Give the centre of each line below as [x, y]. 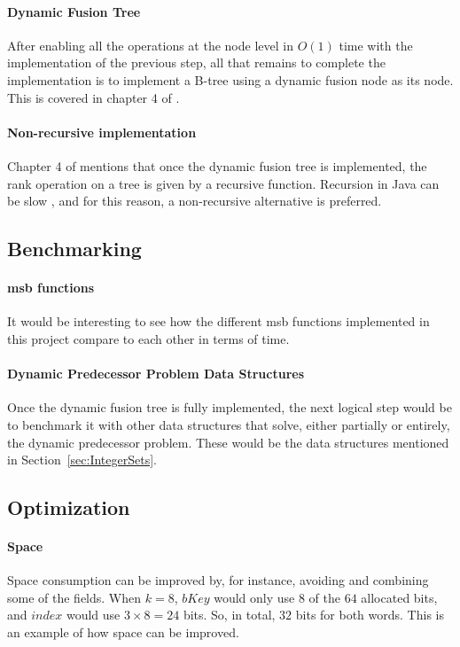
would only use [254, 597]
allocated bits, [399, 597]
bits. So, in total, [229, 615]
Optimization [69, 507]
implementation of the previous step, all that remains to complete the [196, 62]
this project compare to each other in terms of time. [148, 338]
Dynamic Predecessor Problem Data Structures [156, 374]
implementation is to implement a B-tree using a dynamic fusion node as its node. [230, 79]
